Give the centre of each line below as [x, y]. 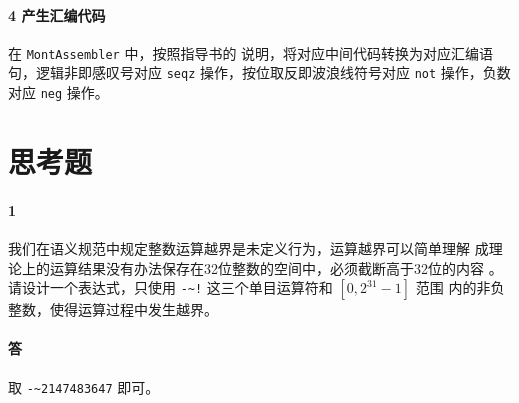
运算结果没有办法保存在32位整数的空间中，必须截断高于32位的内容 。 [276, 267]
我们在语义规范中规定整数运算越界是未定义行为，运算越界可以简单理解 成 [248, 247]
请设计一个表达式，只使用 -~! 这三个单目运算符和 [170, 287]
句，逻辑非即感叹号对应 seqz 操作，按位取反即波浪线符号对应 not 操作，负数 [259, 72]
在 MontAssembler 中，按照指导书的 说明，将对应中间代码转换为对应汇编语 [251, 52]
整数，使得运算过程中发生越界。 [113, 309]
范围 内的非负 [460, 287]
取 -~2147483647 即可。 [84, 386]
